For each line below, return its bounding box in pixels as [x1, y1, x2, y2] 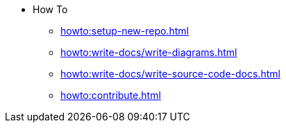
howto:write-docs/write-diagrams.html [60, 46, 237, 58]
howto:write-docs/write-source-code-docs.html [60, 68, 280, 80]
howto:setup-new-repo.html [60, 25, 189, 37]
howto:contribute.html [60, 89, 161, 101]
